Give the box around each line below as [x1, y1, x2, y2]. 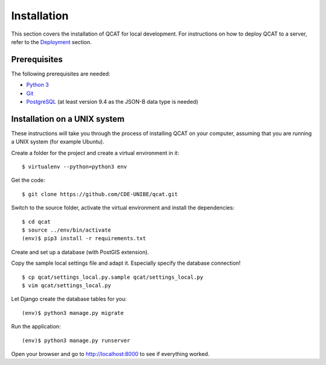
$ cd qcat [22, 218, 51, 225]
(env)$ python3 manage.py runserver [22, 337, 130, 344]
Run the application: [11, 323, 61, 330]
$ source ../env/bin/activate [22, 227, 112, 233]
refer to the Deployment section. [11, 38, 92, 45]
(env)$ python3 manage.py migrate [22, 309, 124, 316]
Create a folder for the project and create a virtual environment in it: [11, 149, 179, 156]
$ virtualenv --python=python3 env [22, 163, 127, 170]
